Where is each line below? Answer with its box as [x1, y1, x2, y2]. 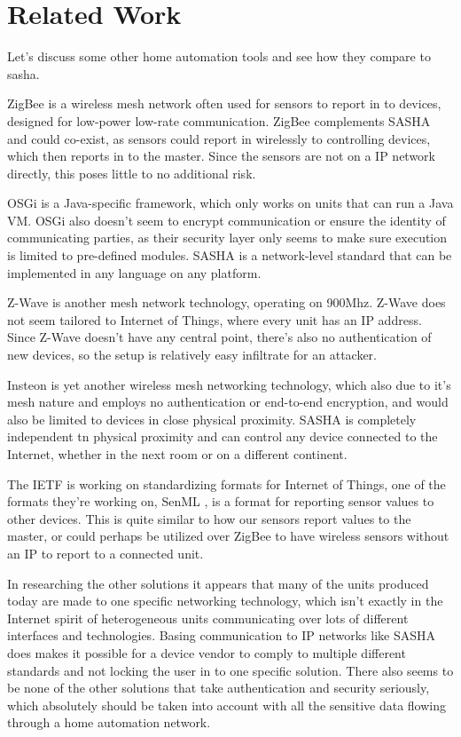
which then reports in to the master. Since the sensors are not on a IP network [7, 147, 435, 165]
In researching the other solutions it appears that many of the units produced [7, 574, 429, 592]
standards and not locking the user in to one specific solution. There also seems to [7, 661, 454, 679]
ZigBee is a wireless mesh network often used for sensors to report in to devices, [7, 94, 441, 113]
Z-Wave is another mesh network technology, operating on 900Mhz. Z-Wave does [7, 293, 446, 312]
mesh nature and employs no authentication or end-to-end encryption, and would [7, 392, 449, 411]
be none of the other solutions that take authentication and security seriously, [7, 678, 430, 697]
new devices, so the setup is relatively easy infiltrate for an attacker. [7, 345, 378, 364]
